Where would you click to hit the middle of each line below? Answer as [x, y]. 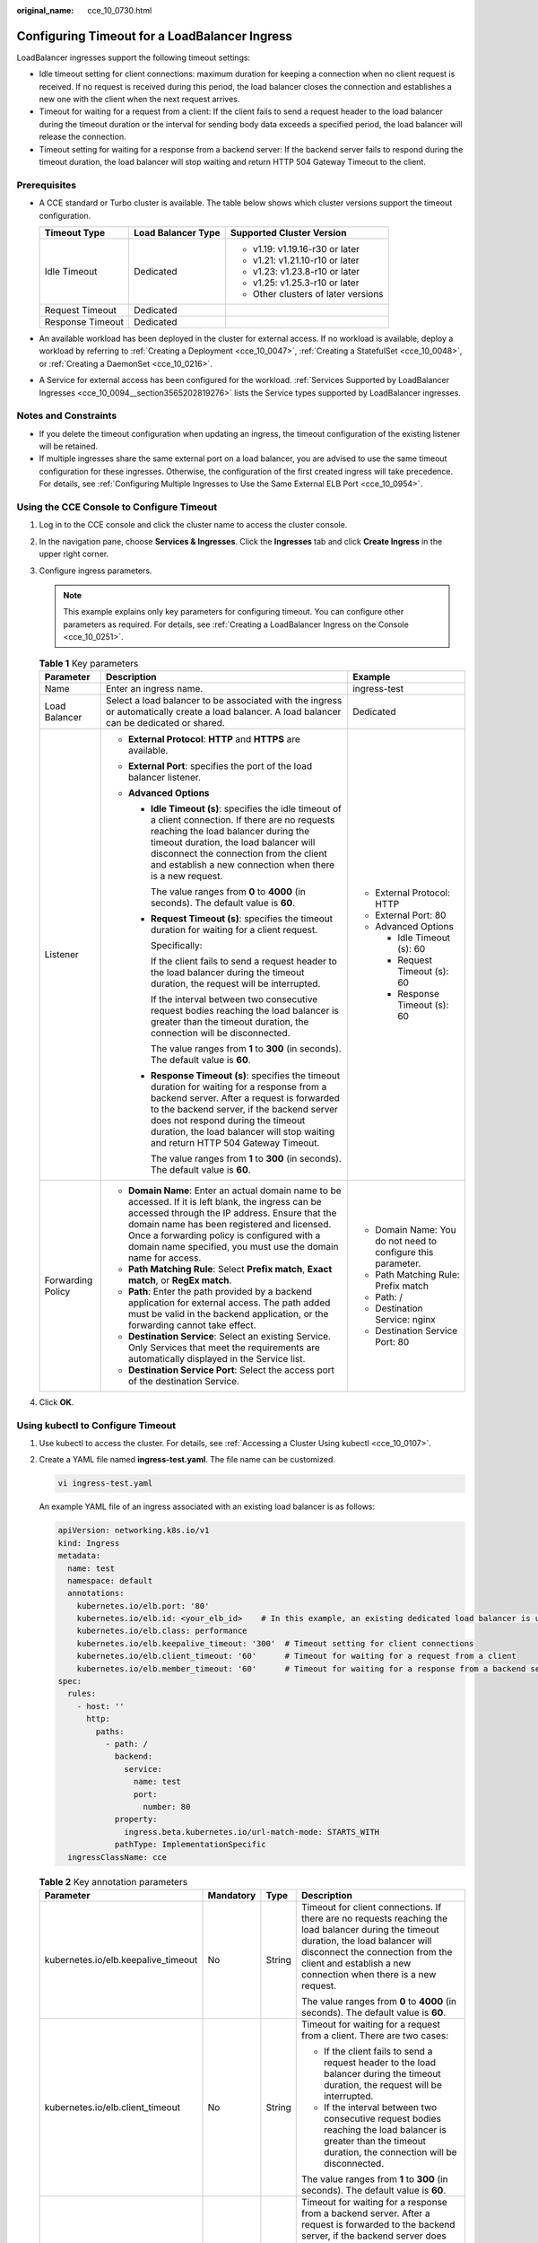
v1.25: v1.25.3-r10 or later [306, 283]
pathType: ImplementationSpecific [190, 1845]
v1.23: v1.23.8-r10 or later [306, 271]
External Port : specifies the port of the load [220, 765]
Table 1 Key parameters [89, 663]
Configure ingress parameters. [95, 571]
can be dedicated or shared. [165, 722]
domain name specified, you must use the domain [233, 1246]
